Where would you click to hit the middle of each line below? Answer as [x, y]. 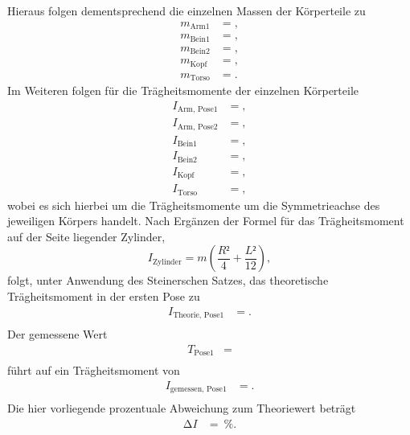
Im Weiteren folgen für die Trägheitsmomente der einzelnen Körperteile [183, 90]
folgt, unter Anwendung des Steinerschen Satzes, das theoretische [168, 280]
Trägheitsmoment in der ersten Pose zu [104, 295]
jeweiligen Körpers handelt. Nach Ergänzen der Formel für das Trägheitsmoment [206, 221]
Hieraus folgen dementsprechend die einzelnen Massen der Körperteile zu [187, 10]
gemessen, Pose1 [198, 390]
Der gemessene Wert [57, 334]
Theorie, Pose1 [199, 315]
